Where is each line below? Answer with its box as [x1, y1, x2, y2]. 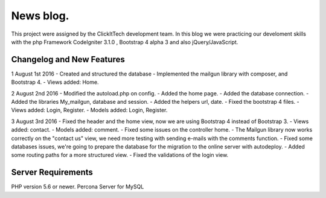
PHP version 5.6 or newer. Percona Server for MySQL [11, 183, 144, 190]
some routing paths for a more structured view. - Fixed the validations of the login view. [11, 152, 229, 159]
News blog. [11, 9, 69, 22]
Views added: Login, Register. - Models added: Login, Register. [11, 106, 168, 114]
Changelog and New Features [11, 54, 125, 65]
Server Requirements [11, 167, 94, 177]
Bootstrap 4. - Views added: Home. [11, 78, 99, 86]
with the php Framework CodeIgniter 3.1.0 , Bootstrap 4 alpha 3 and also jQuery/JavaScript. [11, 38, 238, 45]
